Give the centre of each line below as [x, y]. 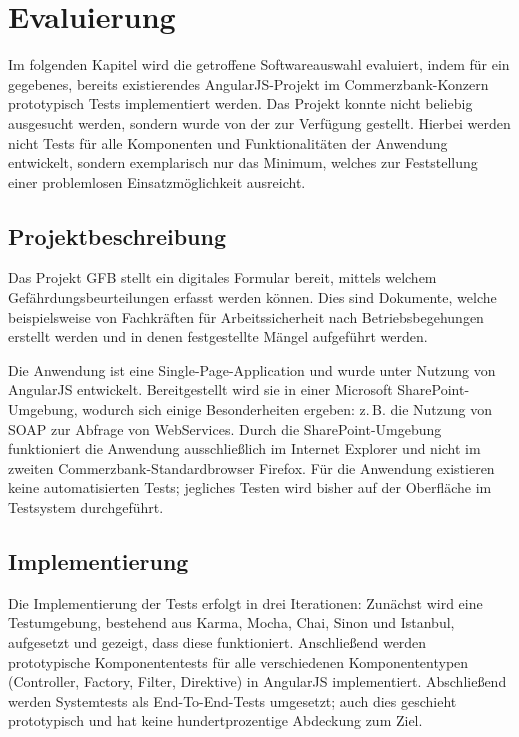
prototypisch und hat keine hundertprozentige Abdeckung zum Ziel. [215, 720]
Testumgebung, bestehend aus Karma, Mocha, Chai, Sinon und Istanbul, [231, 622]
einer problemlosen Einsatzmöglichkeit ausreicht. [157, 181]
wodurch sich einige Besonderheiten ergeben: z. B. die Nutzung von [287, 409]
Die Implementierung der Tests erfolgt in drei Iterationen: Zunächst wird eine [245, 602]
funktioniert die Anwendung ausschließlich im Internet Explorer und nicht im [244, 448]
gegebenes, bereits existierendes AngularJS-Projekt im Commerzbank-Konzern [248, 83]
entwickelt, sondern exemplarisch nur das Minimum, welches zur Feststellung [243, 162]
